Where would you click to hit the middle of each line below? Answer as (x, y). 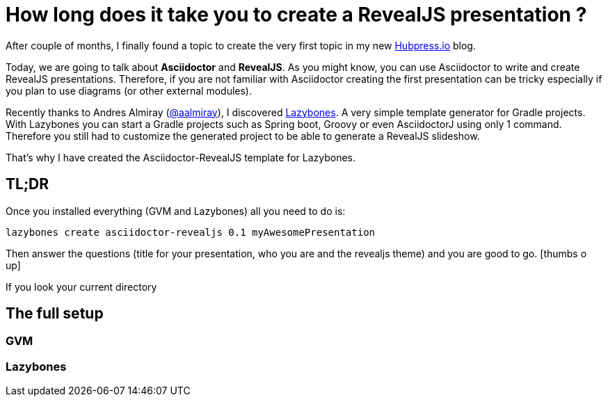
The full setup (55, 314)
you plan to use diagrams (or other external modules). (129, 90)
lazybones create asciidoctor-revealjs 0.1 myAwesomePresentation (191, 232)
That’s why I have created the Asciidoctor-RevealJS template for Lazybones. (181, 157)
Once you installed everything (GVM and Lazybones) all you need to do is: (176, 211)
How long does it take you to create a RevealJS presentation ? (296, 15)
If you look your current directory (81, 287)
